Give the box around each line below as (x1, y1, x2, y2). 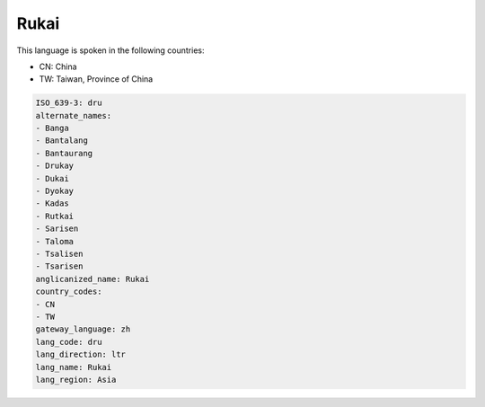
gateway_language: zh (35, 324, 131, 334)
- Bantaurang (35, 148, 93, 158)
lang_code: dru (35, 337, 102, 347)
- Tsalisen (35, 249, 84, 259)
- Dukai (35, 173, 69, 183)
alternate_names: (35, 111, 112, 120)
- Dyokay (35, 186, 75, 197)
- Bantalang (35, 136, 89, 146)
